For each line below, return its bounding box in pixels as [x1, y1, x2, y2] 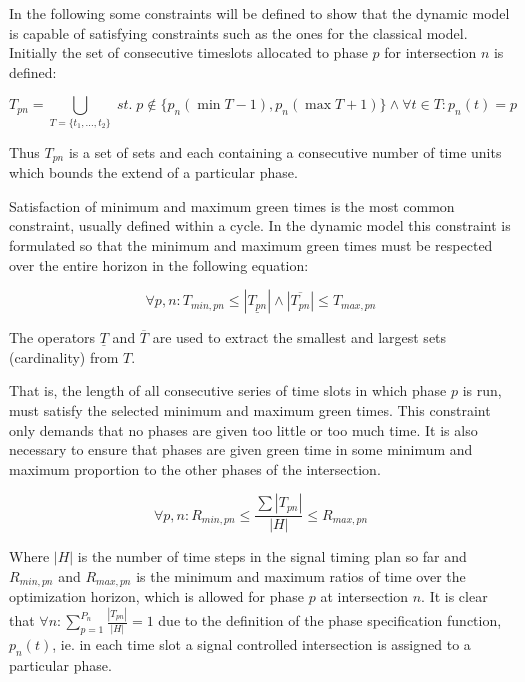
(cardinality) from [9, 346, 119, 367]
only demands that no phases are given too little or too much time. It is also [9, 419, 478, 440]
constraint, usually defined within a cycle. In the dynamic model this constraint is [9, 215, 511, 236]
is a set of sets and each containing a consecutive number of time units [68, 141, 502, 162]
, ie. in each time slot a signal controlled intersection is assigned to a [52, 634, 471, 655]
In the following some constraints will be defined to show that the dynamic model [9, 3, 510, 23]
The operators [9, 327, 96, 348]
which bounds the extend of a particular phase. [9, 162, 298, 183]
